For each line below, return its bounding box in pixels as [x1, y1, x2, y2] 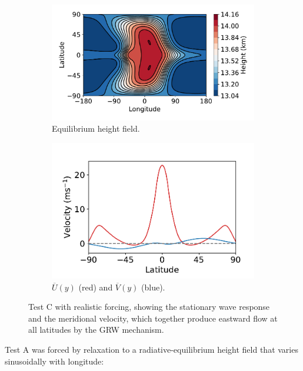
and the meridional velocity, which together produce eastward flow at [28, 312, 278, 324]
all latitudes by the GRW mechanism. [28, 323, 164, 336]
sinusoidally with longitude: [5, 355, 104, 367]
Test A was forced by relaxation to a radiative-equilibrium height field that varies [5, 343, 298, 356]
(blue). [141, 280, 165, 293]
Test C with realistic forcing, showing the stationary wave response [28, 300, 270, 313]
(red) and [78, 280, 113, 293]
